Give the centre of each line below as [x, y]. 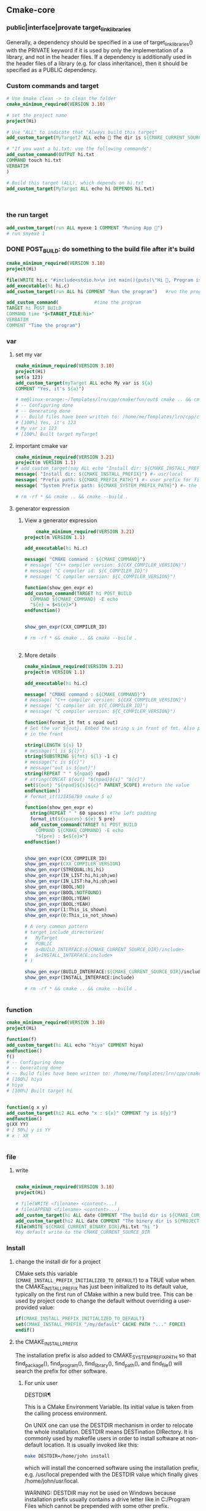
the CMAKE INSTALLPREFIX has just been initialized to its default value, [101, 1287]
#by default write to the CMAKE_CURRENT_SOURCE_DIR [82, 1232]
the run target [27, 215]
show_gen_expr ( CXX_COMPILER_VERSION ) [73, 864]
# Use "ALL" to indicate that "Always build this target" [82, 132]
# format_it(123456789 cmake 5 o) [68, 796]
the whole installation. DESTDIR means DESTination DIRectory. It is [109, 1432]
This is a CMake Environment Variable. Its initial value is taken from [109, 1407]
